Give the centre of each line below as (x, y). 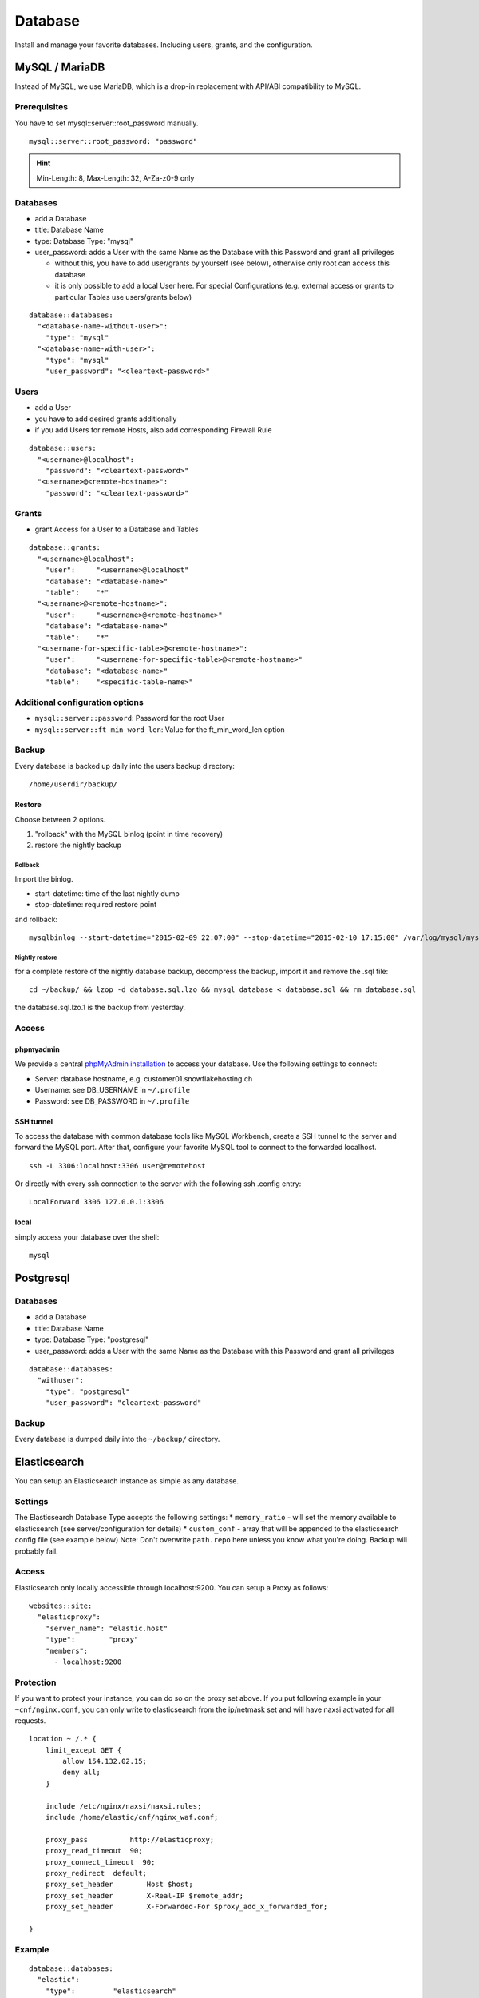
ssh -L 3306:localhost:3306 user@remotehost (118, 1166)
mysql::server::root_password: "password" (113, 141)
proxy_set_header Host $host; (119, 1885)
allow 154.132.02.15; (105, 1761)
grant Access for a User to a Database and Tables (117, 529)
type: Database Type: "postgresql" (92, 1339)
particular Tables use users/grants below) (123, 297)
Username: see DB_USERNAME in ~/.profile (113, 1090)
